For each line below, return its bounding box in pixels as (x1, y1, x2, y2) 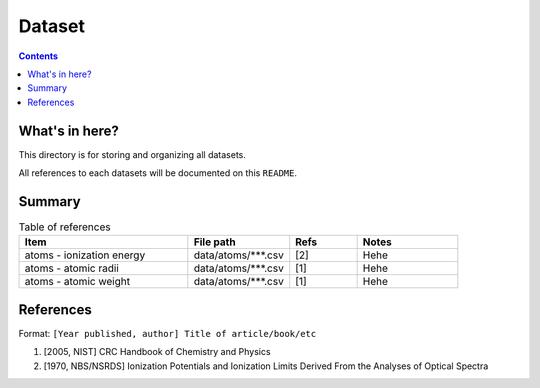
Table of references (18, 220, 111, 234)
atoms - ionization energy (24, 248, 146, 262)
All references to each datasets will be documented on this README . (18, 167, 297, 179)
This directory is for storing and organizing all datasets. (18, 148, 247, 160)
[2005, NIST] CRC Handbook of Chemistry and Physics (43, 346, 271, 358)
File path (193, 235, 236, 249)
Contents (18, 50, 59, 62)
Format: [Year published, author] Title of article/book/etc (18, 327, 317, 339)
